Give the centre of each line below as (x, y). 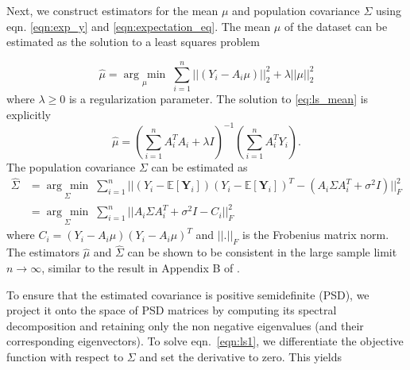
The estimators (43, 252)
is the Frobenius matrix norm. (316, 235)
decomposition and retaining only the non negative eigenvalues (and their (185, 325)
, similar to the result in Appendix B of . (141, 268)
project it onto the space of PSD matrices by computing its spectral (172, 310)
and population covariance (296, 10)
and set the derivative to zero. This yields (240, 356)
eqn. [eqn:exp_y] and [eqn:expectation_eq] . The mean (139, 26)
